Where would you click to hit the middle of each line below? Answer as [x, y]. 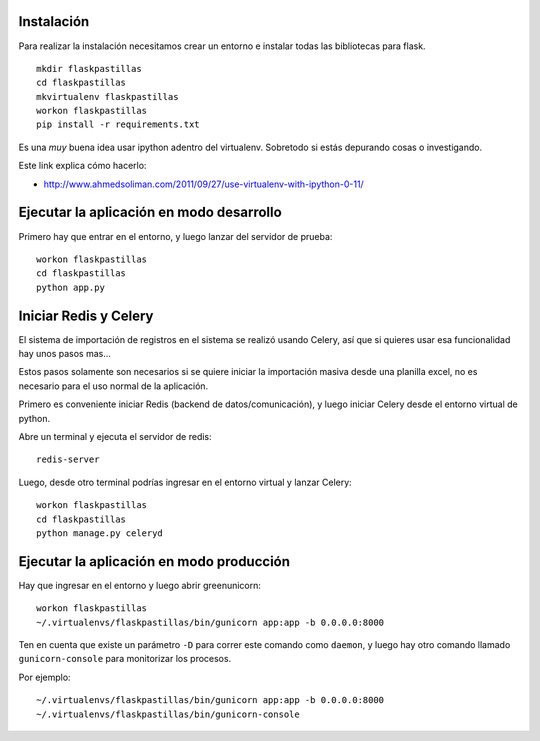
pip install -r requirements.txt [118, 124]
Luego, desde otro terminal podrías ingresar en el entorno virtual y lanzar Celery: [185, 482]
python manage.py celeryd [100, 533]
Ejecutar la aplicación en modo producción [154, 561]
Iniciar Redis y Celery [86, 315]
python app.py [70, 287]
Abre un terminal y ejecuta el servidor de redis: [115, 436]
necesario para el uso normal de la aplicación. [113, 386]
